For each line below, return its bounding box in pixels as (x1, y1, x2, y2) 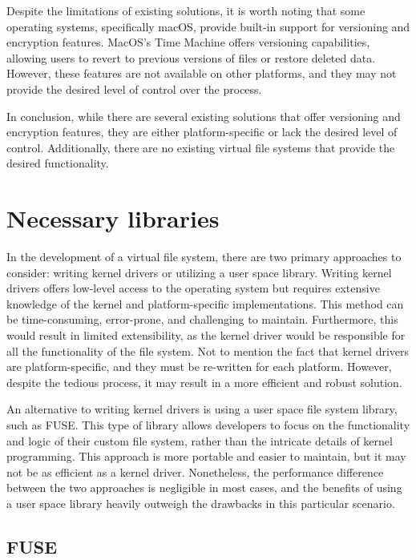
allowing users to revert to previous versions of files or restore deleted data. (6, 49, 376, 66)
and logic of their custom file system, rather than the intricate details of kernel (6, 432, 393, 449)
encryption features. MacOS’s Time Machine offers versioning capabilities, (6, 34, 370, 50)
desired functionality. (6, 155, 109, 171)
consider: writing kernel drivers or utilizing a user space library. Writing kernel (6, 264, 392, 280)
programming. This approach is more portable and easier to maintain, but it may (6, 448, 406, 465)
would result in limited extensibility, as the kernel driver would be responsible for (6, 327, 406, 344)
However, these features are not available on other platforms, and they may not (6, 65, 397, 82)
